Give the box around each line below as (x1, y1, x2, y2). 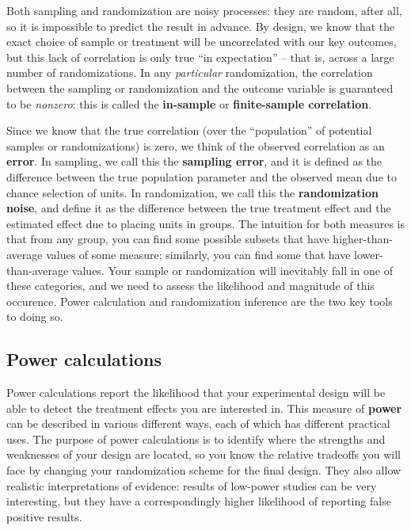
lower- (354, 246, 383, 262)
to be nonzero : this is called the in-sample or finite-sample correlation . (6, 95, 372, 112)
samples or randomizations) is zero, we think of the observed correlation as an (6, 137, 385, 154)
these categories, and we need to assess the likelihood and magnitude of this (6, 277, 375, 294)
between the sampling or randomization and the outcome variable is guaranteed (6, 79, 394, 96)
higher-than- (333, 231, 393, 247)
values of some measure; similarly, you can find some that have (46, 246, 351, 262)
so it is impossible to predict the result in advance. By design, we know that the (6, 17, 395, 34)
